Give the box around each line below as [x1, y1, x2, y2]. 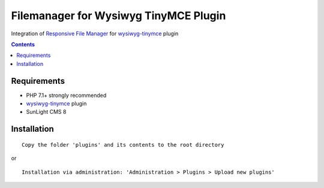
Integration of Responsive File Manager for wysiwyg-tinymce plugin [11, 30, 179, 37]
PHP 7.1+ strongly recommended [26, 92, 107, 99]
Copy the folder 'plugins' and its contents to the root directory [22, 141, 224, 148]
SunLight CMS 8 [26, 108, 67, 116]
